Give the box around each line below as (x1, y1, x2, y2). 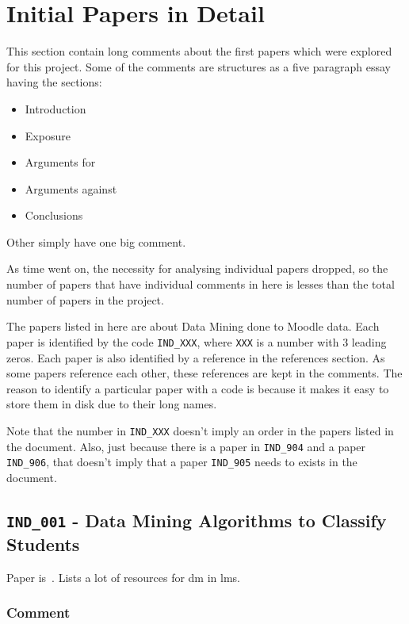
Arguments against (25, 180, 117, 197)
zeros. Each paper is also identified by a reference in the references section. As (6, 349, 385, 366)
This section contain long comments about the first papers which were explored (6, 43, 392, 59)
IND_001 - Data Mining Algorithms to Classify (6, 507, 387, 532)
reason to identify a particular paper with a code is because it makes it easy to (6, 380, 389, 396)
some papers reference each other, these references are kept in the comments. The (6, 365, 403, 381)
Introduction (25, 100, 86, 117)
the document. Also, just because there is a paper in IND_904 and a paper (6, 438, 366, 454)
